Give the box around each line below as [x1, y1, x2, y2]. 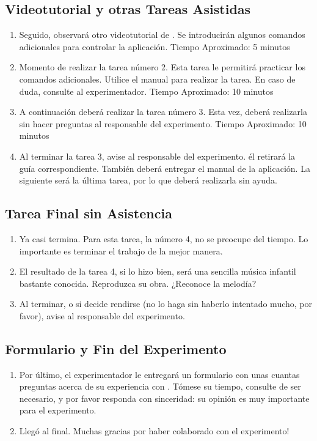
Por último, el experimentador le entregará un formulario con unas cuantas [19, 368, 300, 380]
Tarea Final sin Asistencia [5, 204, 172, 223]
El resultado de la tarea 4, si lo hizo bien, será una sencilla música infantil [19, 265, 296, 278]
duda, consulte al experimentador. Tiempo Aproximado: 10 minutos [19, 84, 274, 97]
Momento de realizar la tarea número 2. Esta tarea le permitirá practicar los [19, 61, 305, 73]
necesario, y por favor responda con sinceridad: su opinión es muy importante [19, 391, 310, 404]
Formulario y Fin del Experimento [5, 339, 227, 358]
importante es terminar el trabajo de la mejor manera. [19, 244, 223, 257]
